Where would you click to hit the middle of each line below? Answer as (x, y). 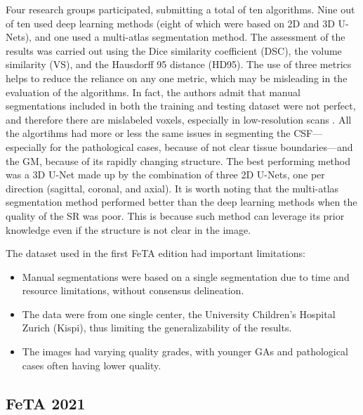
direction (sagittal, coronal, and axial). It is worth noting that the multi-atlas (172, 188)
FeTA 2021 (46, 403)
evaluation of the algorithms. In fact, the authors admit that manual (153, 92)
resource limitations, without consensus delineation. (133, 290)
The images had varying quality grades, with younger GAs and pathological (185, 351)
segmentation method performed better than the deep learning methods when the (181, 202)
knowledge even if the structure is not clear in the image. (128, 229)
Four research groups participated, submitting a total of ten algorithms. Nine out (180, 9)
